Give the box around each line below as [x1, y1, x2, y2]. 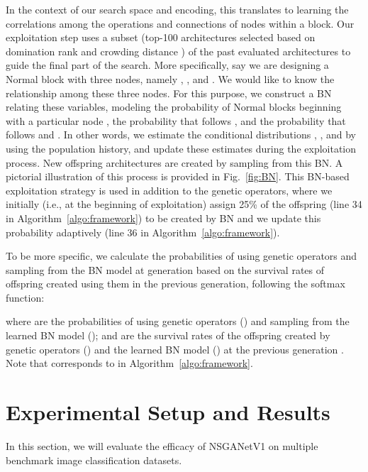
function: [6, 290, 45, 304]
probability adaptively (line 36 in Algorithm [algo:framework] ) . [6, 224, 280, 239]
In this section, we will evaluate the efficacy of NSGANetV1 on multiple [6, 438, 318, 453]
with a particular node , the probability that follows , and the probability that [6, 113, 346, 128]
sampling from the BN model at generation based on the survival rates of [6, 262, 325, 277]
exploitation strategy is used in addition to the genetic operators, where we [6, 182, 333, 197]
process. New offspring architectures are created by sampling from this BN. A [6, 155, 343, 170]
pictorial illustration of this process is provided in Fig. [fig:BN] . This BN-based [6, 169, 350, 184]
